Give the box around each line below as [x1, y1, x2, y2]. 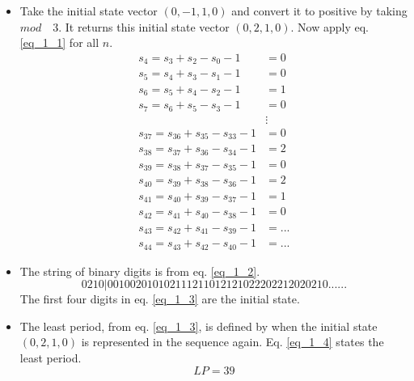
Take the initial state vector [19, 2, 158, 19]
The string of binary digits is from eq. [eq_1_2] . [19, 262, 260, 279]
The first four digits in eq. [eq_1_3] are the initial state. [19, 290, 300, 307]
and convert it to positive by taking [231, 2, 408, 19]
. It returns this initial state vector [58, 18, 230, 35]
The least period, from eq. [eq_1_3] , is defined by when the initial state [19, 317, 378, 334]
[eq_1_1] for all [19, 34, 99, 51]
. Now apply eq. [290, 18, 369, 35]
